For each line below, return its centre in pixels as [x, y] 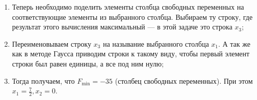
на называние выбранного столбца [156, 43]
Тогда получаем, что [43, 80]
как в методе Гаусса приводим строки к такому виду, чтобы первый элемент [131, 54]
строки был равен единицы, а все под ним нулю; [88, 63]
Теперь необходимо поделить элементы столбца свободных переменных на [128, 7]
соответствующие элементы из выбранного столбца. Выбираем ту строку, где [132, 16]
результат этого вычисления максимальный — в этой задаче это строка [122, 27]
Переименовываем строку [52, 43]
